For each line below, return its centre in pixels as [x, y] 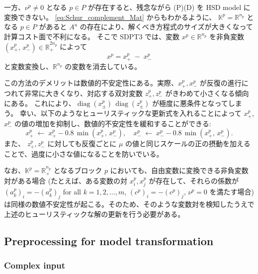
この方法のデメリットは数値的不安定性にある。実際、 [91, 83]
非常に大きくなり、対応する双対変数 [84, 93]
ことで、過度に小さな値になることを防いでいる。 [84, 153]
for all [72, 192]
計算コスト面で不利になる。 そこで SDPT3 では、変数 [92, 36]
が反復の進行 [220, 83]
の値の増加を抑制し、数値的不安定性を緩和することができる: [113, 123]
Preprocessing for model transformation [109, 240]
